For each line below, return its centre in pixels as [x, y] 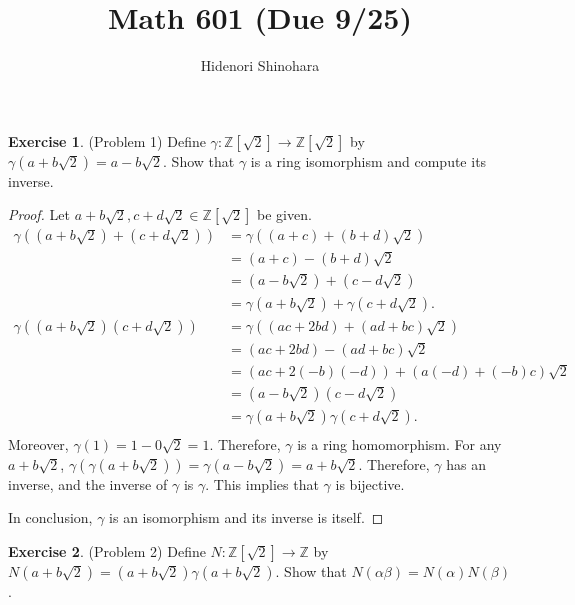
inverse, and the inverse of [88, 483]
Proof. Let [39, 214]
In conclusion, [50, 517]
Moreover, [38, 443]
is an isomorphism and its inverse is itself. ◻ [246, 517]
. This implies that [262, 483]
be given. [284, 214]
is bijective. [370, 483]
